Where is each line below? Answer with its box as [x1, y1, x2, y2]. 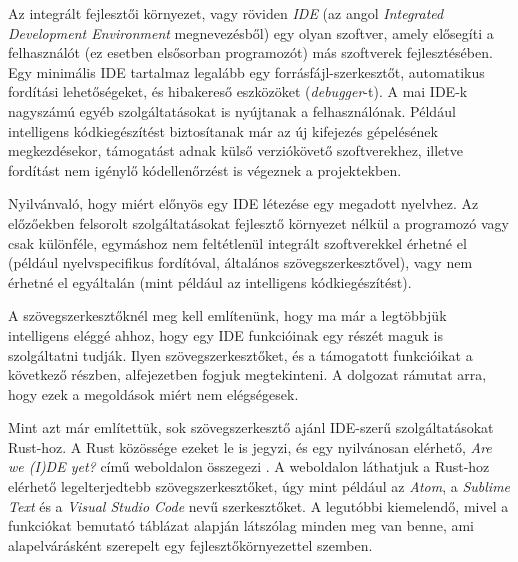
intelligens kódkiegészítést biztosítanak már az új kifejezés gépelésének [8, 120, 438, 141]
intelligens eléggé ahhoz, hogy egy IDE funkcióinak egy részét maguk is [8, 324, 444, 345]
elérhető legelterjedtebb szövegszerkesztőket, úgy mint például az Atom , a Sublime [8, 476, 511, 497]
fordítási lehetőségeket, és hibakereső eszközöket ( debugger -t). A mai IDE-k [8, 81, 468, 102]
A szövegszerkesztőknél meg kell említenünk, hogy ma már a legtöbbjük [8, 305, 447, 326]
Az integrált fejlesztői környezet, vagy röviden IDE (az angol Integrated [8, 3, 444, 23]
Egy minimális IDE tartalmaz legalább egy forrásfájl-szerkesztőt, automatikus [8, 61, 485, 82]
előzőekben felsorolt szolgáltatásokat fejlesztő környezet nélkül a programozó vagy [8, 212, 509, 233]
